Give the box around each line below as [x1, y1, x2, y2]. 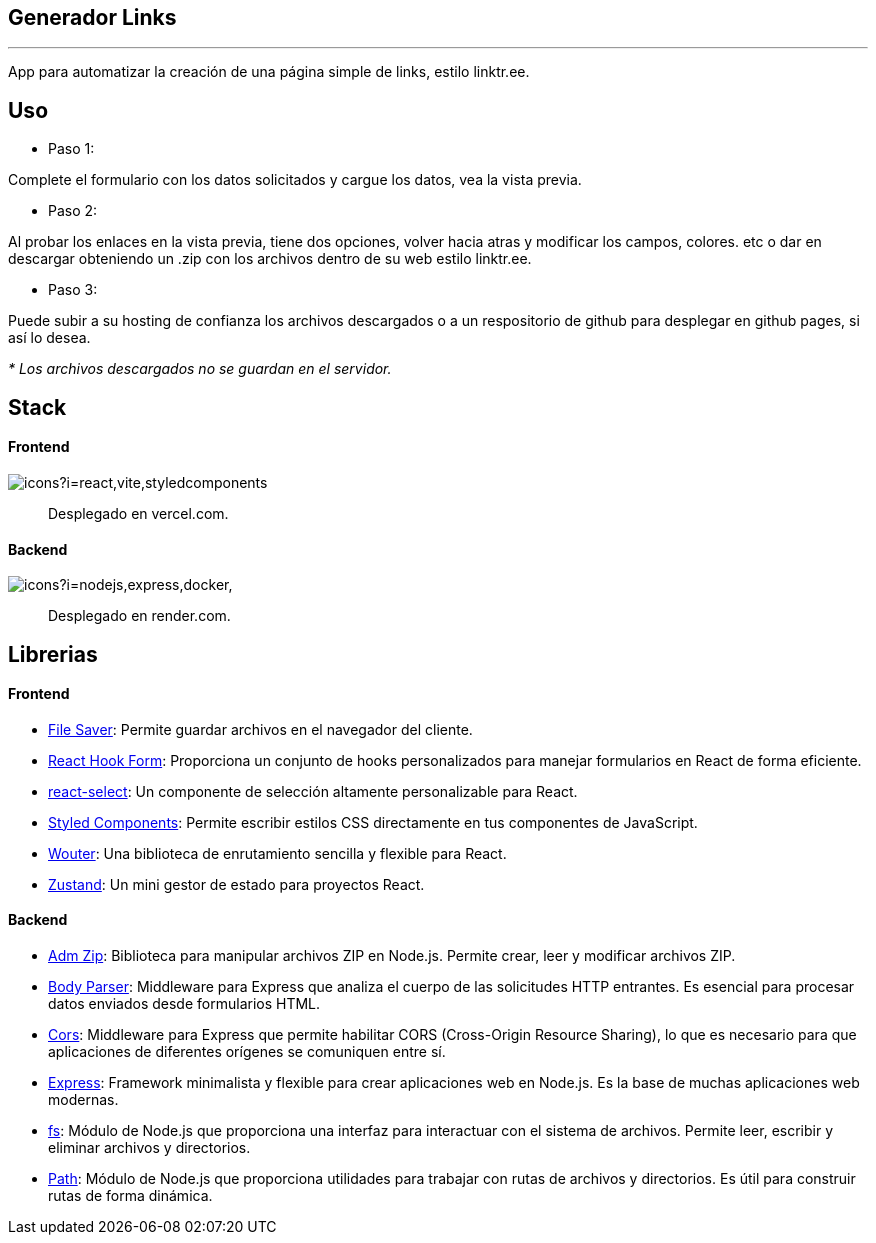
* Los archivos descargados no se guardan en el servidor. [8, 360, 392, 378]
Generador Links [8, 5, 177, 30]
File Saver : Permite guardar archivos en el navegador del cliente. [48, 720, 473, 738]
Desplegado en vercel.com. [48, 504, 229, 522]
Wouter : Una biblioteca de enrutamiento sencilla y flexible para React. [48, 844, 507, 862]
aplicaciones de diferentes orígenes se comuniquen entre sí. [48, 1042, 446, 1060]
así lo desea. [8, 329, 91, 347]
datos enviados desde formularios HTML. [48, 994, 321, 1012]
